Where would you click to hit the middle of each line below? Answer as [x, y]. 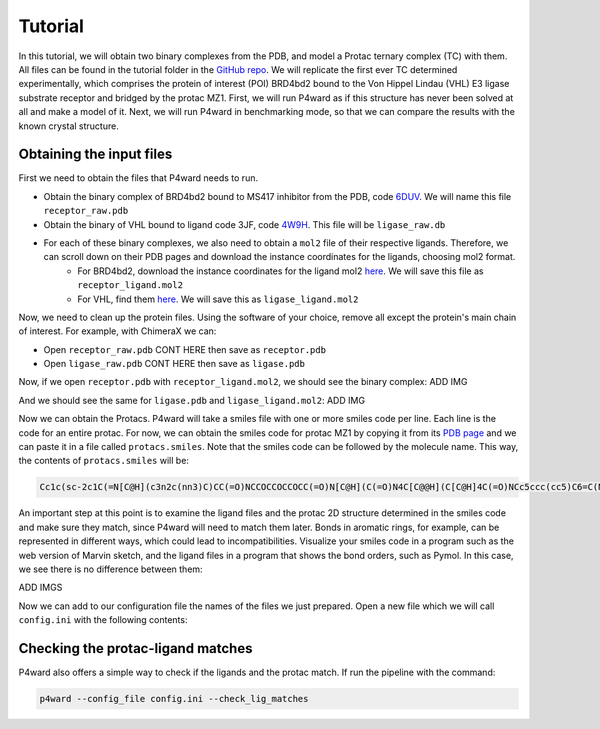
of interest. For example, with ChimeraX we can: [117, 331]
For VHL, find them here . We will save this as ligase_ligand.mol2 [218, 299]
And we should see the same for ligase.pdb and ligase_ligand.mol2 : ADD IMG [191, 400]
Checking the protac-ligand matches [135, 648]
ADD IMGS [40, 587]
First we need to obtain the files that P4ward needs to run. [138, 178]
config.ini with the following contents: [103, 620]
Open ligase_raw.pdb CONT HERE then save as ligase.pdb [174, 364]
